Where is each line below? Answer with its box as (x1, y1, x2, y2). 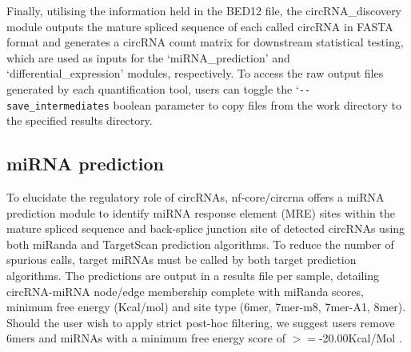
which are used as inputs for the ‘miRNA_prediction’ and (6, 49, 290, 66)
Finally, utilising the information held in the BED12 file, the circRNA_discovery (6, 2, 402, 18)
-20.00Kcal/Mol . (318, 330, 402, 346)
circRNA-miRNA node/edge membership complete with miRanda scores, (6, 282, 364, 299)
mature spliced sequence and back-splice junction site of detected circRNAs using (6, 220, 405, 237)
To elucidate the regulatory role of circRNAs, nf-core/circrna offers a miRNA (6, 189, 385, 206)
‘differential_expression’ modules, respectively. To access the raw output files (6, 65, 384, 82)
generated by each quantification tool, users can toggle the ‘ (6, 80, 299, 97)
